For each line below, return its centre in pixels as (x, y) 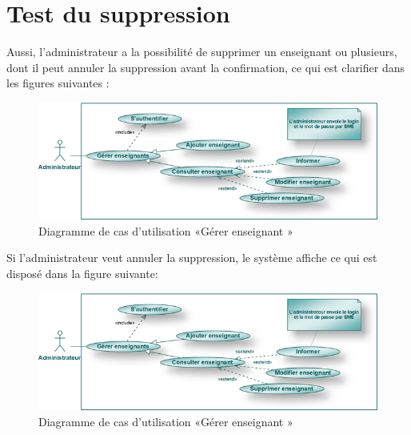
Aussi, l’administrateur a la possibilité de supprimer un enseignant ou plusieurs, (202, 52)
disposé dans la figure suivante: (82, 273)
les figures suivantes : (58, 83)
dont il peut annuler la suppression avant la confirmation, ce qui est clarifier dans (205, 67)
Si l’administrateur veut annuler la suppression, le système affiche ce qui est (192, 258)
